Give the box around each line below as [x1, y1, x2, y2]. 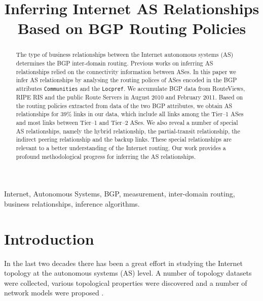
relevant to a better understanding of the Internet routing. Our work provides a [16, 144, 226, 152]
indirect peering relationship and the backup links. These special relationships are [16, 135, 232, 144]
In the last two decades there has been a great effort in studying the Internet [4, 257, 243, 268]
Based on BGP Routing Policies [17, 18, 246, 39]
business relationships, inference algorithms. [4, 198, 140, 209]
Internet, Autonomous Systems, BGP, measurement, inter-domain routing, [4, 188, 235, 199]
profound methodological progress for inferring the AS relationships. [16, 152, 196, 160]
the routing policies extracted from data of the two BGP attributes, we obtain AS [16, 101, 233, 110]
